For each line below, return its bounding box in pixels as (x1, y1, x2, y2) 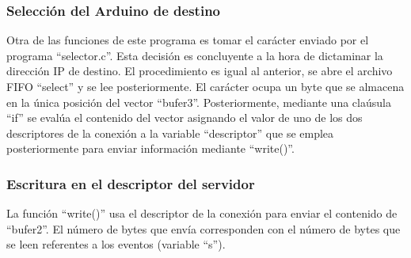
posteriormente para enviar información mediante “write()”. (6, 140, 295, 157)
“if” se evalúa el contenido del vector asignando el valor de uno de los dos (6, 109, 363, 126)
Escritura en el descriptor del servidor (6, 173, 255, 193)
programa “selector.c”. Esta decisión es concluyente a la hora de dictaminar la (6, 47, 383, 63)
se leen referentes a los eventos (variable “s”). (6, 236, 226, 252)
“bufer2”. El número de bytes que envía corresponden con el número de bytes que (6, 220, 401, 237)
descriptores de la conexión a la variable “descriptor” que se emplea (6, 124, 334, 141)
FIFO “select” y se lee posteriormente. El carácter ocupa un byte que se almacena (6, 78, 405, 94)
